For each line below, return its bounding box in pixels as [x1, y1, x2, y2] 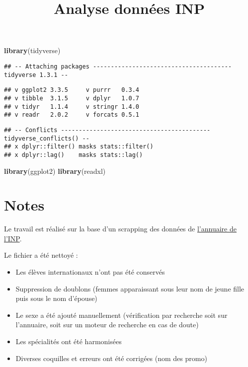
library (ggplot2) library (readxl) [4, 165, 106, 176]
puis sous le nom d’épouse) [15, 293, 97, 303]
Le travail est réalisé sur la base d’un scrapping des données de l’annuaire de [4, 223, 237, 234]
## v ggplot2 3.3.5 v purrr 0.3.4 [4, 86, 140, 94]
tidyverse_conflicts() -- [4, 135, 89, 142]
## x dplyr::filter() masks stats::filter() [4, 143, 154, 150]
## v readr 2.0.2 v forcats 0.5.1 [4, 111, 140, 119]
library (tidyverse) [4, 45, 61, 56]
